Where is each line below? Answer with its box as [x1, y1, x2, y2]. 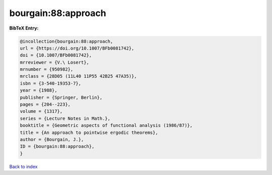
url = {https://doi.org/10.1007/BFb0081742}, [20, 45, 134, 51]
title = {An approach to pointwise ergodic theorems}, [20, 129, 158, 135]
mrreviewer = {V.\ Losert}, [20, 59, 89, 65]
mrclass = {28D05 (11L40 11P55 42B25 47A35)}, [20, 73, 137, 79]
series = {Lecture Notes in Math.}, [20, 115, 111, 121]
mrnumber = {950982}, [20, 67, 74, 72]
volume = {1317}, [20, 108, 63, 114]
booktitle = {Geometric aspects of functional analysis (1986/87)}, [20, 123, 193, 128]
